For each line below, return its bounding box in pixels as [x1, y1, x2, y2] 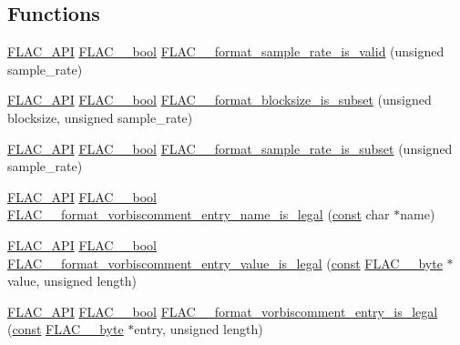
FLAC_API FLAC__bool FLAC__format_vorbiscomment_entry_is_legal [7, 301, 438, 320]
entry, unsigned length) [134, 320, 263, 339]
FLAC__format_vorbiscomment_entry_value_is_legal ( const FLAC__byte [7, 253, 443, 272]
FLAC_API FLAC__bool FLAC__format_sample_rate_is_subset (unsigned [7, 138, 453, 157]
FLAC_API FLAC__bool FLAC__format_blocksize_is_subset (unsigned [7, 90, 432, 109]
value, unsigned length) [7, 271, 138, 290]
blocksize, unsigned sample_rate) [7, 107, 193, 127]
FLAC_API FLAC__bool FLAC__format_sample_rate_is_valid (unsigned [7, 42, 445, 61]
